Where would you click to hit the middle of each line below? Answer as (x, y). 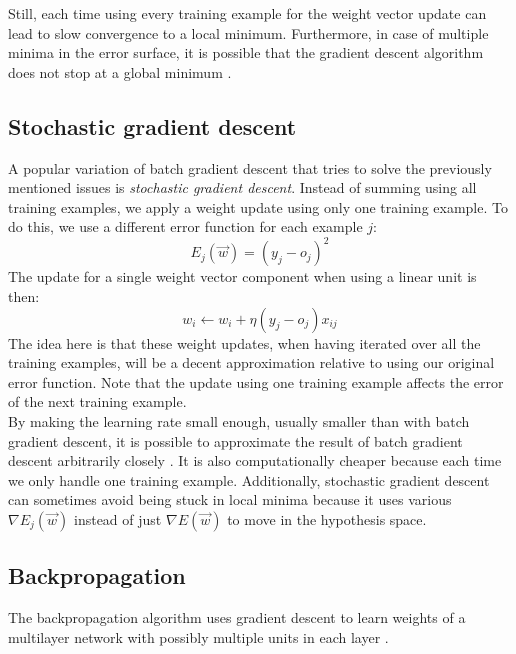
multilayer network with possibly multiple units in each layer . (198, 636)
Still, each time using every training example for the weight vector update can (247, 13)
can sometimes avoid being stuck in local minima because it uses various (230, 499)
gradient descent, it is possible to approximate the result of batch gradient (235, 440)
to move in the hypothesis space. (327, 518)
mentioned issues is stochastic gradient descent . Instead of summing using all (242, 187)
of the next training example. (97, 401)
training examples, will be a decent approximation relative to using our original (251, 362)
